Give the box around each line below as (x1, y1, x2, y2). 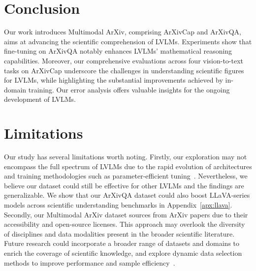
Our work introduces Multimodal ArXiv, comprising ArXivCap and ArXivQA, (4, 27, 241, 37)
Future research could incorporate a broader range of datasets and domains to (4, 238, 240, 248)
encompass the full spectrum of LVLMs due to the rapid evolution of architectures (4, 161, 252, 171)
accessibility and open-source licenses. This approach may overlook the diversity (4, 219, 245, 229)
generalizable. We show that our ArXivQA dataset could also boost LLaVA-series (4, 190, 250, 200)
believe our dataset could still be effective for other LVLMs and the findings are (4, 180, 244, 190)
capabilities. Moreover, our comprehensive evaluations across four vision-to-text (4, 55, 244, 65)
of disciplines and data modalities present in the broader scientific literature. (4, 228, 235, 239)
